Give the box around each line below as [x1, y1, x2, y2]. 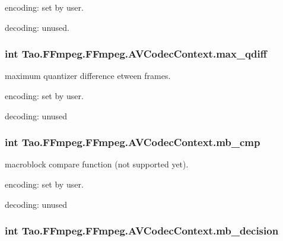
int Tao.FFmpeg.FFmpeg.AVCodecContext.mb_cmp [5, 135, 260, 150]
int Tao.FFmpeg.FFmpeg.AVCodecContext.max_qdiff [5, 46, 267, 61]
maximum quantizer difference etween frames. [5, 69, 171, 82]
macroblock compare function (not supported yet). [5, 158, 189, 170]
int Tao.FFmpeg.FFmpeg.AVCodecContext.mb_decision [5, 223, 279, 238]
